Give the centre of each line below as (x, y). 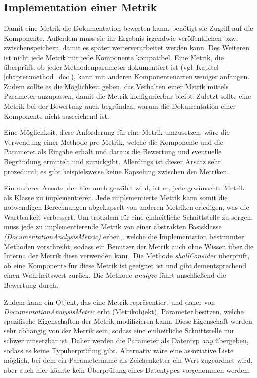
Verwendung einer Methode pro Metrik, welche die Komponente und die (114, 142)
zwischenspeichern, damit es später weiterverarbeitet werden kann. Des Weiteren (127, 47)
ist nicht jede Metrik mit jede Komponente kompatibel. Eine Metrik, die (114, 57)
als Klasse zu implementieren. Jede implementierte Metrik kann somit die (116, 197)
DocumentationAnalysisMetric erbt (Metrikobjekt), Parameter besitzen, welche (124, 311)
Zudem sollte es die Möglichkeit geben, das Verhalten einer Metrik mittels (116, 86)
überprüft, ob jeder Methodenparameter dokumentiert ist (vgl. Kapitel (111, 67)
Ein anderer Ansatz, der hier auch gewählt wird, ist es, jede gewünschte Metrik (124, 188)
